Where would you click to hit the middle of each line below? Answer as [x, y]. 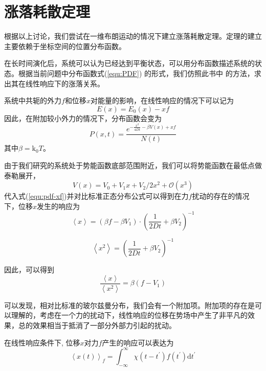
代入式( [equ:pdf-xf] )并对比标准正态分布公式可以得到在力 [96, 196]
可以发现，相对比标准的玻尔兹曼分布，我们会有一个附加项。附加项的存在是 [129, 305]
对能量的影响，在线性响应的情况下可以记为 [162, 100]
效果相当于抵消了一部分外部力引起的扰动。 [104, 325]
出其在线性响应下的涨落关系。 [54, 83]
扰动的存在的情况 [221, 196]
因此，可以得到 [29, 270]
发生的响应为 [59, 206]
